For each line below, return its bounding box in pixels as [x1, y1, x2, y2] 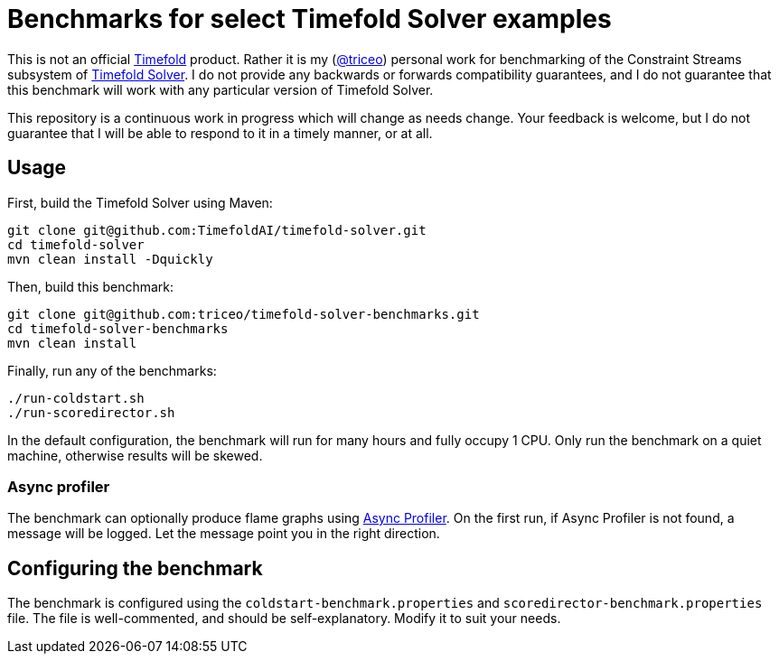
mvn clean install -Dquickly [7, 251, 213, 266]
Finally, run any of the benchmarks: [7, 362, 217, 378]
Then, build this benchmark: [7, 278, 174, 294]
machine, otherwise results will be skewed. [7, 447, 263, 463]
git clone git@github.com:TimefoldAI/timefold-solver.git [7, 222, 427, 237]
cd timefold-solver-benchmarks [7, 321, 229, 336]
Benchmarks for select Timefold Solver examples [7, 4, 612, 34]
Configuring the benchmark [7, 556, 263, 580]
